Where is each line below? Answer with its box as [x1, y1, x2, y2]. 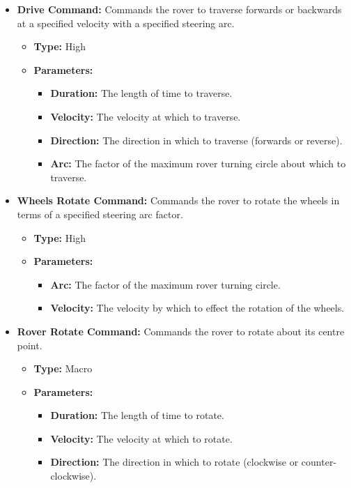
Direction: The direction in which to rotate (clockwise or [50, 455, 299, 469]
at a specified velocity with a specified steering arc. [17, 15, 235, 30]
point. [17, 337, 42, 352]
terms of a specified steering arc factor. [17, 206, 183, 221]
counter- [301, 455, 337, 469]
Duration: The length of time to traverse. [50, 86, 233, 100]
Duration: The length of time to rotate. [50, 408, 224, 422]
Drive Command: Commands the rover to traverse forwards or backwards [17, 2, 342, 16]
